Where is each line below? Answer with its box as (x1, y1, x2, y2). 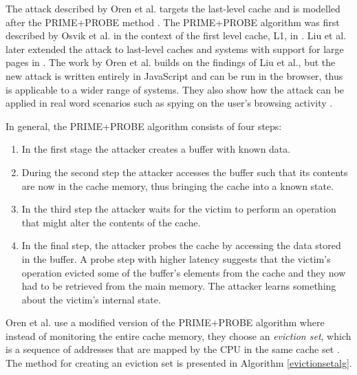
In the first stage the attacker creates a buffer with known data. (21, 142, 291, 156)
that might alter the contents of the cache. (21, 215, 201, 229)
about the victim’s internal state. (21, 292, 161, 306)
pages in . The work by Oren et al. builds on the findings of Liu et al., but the (6, 55, 336, 69)
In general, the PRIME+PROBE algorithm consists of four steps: (6, 118, 282, 133)
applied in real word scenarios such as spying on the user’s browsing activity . (6, 96, 333, 110)
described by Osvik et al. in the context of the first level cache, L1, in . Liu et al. (6, 28, 346, 43)
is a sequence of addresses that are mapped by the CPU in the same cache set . (6, 342, 340, 356)
